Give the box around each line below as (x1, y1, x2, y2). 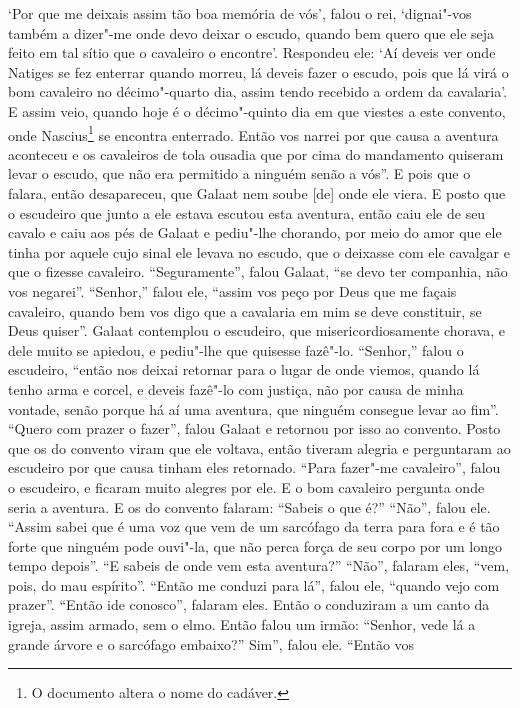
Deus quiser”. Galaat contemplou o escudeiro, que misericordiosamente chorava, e (8, 320, 506, 341)
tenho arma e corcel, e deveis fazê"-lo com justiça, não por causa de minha (8, 378, 464, 399)
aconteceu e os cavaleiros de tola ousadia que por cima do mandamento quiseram (8, 143, 504, 164)
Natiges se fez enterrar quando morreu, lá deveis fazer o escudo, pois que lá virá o (8, 61, 509, 82)
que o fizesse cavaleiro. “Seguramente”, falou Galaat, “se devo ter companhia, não (8, 261, 508, 282)
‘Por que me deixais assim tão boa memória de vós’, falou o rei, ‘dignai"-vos (8, 3, 472, 23)
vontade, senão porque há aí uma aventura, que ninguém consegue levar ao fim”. (8, 398, 499, 419)
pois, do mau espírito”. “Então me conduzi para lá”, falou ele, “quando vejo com (8, 574, 500, 595)
